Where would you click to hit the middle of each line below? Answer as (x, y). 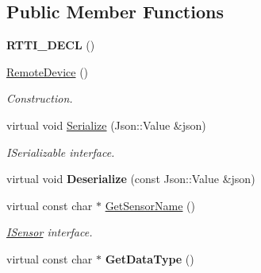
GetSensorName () (150, 205)
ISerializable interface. (61, 152)
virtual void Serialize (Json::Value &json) (106, 125)
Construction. (40, 98)
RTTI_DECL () (51, 45)
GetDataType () (150, 258)
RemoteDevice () (48, 71)
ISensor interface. (50, 232)
